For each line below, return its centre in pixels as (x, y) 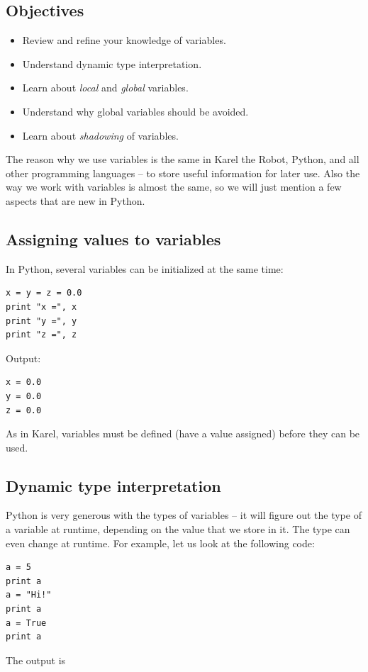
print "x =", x (41, 307)
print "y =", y (41, 321)
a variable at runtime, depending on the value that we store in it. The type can (178, 529)
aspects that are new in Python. (76, 200)
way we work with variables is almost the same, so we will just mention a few (174, 187)
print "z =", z (41, 335)
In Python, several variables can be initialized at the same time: (145, 268)
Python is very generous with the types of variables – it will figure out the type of (184, 515)
